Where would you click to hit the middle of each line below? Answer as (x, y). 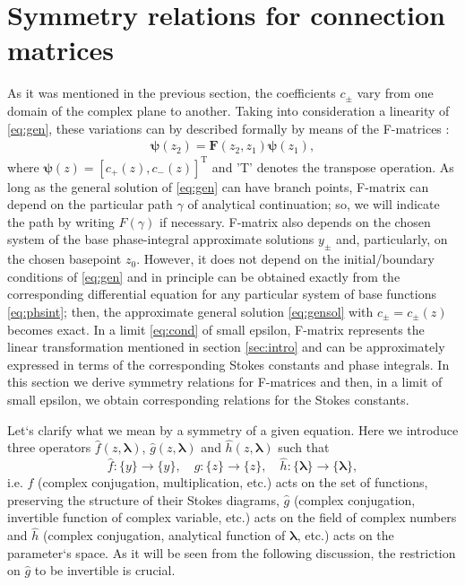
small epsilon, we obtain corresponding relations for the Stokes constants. (208, 399)
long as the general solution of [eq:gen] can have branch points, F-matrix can (218, 186)
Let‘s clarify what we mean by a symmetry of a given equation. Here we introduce (233, 429)
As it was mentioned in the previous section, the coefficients (172, 93)
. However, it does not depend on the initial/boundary (285, 259)
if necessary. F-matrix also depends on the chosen (295, 221)
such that (304, 447)
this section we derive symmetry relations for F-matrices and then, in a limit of (225, 382)
